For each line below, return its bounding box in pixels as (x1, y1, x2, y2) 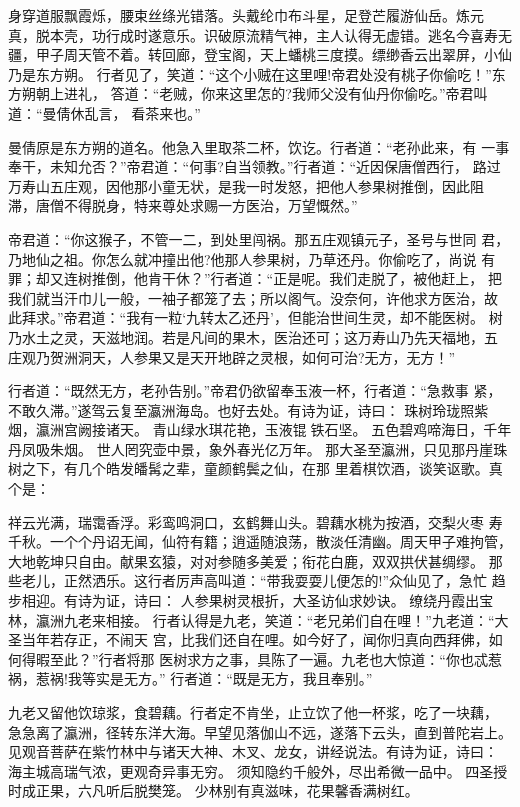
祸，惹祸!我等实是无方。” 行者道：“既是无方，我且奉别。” (8, 668, 373, 689)
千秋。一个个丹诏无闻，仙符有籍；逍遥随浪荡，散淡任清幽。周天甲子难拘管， (8, 531, 512, 552)
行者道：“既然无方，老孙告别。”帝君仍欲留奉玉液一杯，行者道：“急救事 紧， (8, 380, 502, 401)
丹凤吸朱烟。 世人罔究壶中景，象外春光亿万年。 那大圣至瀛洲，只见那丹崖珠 (8, 438, 508, 459)
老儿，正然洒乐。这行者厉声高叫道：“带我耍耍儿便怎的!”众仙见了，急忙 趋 (21, 570, 506, 591)
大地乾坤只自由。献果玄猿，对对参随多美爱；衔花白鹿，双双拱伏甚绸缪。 (8, 550, 484, 571)
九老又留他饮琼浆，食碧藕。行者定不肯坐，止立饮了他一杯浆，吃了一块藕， (8, 702, 498, 722)
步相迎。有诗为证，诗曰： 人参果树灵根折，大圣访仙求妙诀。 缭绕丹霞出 (8, 590, 480, 611)
